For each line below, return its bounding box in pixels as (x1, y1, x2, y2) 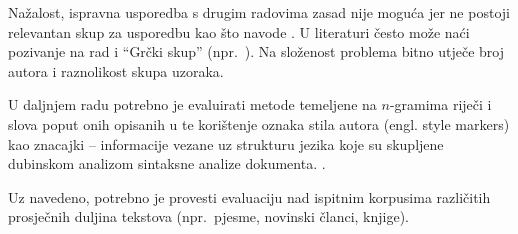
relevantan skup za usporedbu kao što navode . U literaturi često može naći (8, 21, 470, 42)
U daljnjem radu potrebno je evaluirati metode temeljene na (8, 94, 377, 115)
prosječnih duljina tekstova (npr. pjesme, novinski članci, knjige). (8, 206, 410, 227)
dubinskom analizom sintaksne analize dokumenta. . (8, 153, 326, 174)
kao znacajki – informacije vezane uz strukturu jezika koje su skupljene (8, 133, 444, 154)
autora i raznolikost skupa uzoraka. (8, 60, 224, 81)
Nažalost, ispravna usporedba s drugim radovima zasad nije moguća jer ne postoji (8, 2, 510, 22)
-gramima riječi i (389, 94, 492, 115)
